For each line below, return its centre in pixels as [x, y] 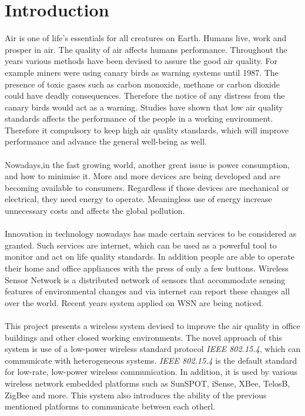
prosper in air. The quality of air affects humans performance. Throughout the [146, 49]
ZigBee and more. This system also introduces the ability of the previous [136, 395]
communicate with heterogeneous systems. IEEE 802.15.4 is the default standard [151, 360]
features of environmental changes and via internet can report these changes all [148, 291]
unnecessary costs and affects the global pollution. [95, 211]
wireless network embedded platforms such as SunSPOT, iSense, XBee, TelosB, [148, 383]
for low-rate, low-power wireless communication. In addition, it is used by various [151, 372]
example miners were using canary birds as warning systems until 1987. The [142, 72]
